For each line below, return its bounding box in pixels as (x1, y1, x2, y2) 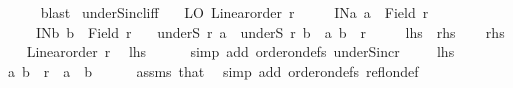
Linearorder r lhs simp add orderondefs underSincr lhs (26, 41, 455, 62)
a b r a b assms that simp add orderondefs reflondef (7, 60, 419, 81)
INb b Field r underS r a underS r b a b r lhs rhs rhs (35, 21, 505, 42)
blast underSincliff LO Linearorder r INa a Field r (40, 2, 429, 22)
